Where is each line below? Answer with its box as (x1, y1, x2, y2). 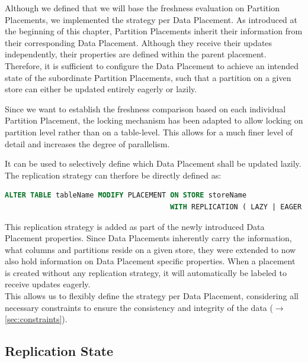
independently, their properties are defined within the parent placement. (5, 48, 267, 60)
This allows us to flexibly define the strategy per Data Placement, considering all (5, 290, 299, 302)
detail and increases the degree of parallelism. (5, 137, 170, 150)
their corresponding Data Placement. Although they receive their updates (5, 36, 272, 48)
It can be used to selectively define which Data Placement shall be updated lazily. (5, 157, 301, 170)
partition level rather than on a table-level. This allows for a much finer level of (5, 125, 293, 138)
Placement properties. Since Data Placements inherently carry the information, (5, 232, 292, 244)
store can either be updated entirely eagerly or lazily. (5, 83, 197, 95)
